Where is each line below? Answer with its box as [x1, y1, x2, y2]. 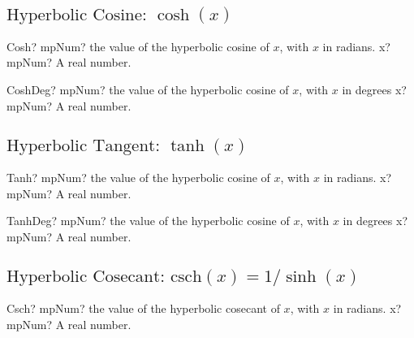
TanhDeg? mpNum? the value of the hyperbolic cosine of [6, 212, 290, 229]
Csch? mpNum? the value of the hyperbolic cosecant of [6, 300, 280, 317]
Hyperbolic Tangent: [6, 136, 161, 154]
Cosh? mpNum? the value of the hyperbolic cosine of [6, 37, 270, 54]
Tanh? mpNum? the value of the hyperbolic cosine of [6, 169, 270, 185]
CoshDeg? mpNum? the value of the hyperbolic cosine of [6, 81, 289, 97]
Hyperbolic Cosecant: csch [6, 268, 202, 286]
